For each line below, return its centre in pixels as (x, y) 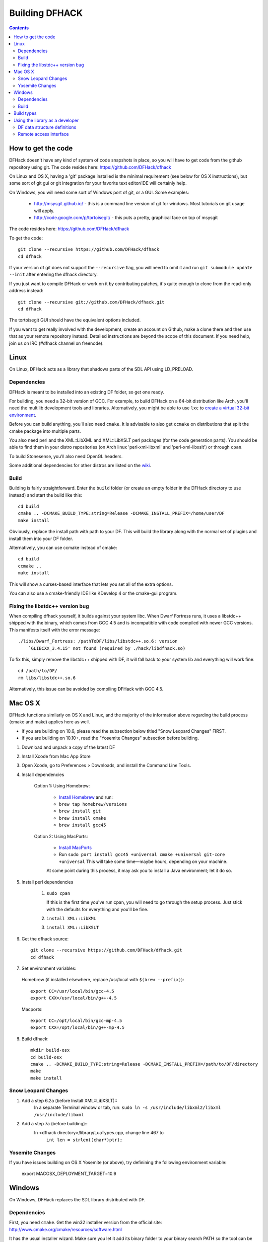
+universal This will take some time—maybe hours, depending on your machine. (143, 861)
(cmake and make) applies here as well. (50, 722)
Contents (19, 28)
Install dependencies (43, 775)
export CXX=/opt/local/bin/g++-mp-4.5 (78, 1028)
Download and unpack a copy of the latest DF (68, 747)
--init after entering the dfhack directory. (53, 274)
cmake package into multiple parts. (45, 431)
